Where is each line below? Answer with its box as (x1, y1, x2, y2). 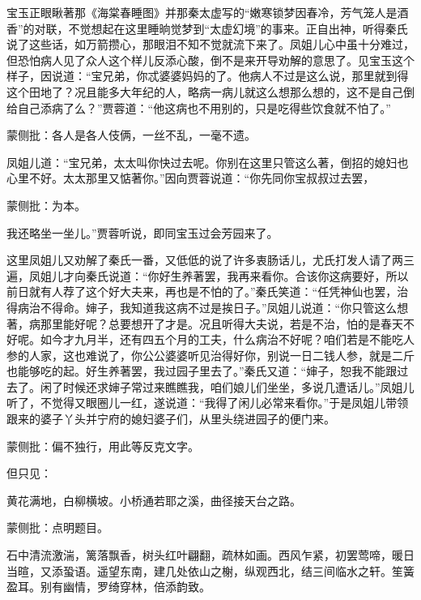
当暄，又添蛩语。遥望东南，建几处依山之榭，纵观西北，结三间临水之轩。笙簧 (6, 562, 415, 579)
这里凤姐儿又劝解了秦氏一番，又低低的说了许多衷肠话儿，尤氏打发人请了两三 (6, 251, 415, 268)
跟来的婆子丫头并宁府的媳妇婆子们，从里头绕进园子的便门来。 (6, 410, 335, 427)
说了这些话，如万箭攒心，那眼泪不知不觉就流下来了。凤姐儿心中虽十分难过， (6, 36, 415, 53)
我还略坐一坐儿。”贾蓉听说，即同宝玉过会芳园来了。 (6, 224, 279, 241)
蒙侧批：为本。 (6, 196, 86, 213)
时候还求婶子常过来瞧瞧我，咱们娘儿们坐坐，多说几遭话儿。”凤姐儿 (62, 378, 415, 395)
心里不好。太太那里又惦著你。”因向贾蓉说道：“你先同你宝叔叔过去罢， (6, 169, 375, 186)
